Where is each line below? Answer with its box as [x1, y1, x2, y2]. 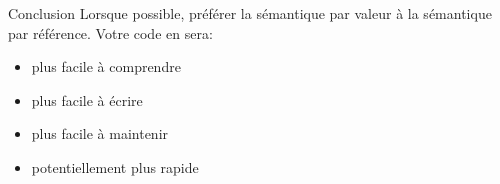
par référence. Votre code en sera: [8, 22, 213, 43]
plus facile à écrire [31, 89, 143, 110]
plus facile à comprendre [31, 56, 181, 77]
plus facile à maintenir [31, 123, 169, 144]
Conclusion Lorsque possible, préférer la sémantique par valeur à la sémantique [8, 3, 492, 23]
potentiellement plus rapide [31, 156, 199, 177]
